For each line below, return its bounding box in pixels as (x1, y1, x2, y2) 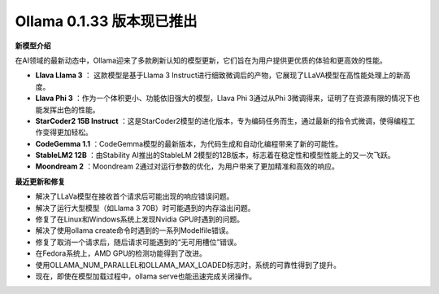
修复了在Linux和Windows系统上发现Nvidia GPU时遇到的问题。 (35, 214, 244, 224)
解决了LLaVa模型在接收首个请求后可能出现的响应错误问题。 (35, 191, 234, 201)
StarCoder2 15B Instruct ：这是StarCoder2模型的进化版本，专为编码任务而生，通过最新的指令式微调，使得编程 (35, 116, 408, 125)
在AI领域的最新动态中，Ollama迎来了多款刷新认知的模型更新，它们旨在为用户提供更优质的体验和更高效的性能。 (15, 55, 387, 65)
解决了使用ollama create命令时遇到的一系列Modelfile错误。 (35, 226, 233, 235)
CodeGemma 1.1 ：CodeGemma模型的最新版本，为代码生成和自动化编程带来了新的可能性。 (35, 138, 343, 148)
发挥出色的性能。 (41, 104, 100, 114)
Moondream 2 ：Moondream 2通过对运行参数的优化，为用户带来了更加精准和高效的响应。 (35, 161, 339, 171)
